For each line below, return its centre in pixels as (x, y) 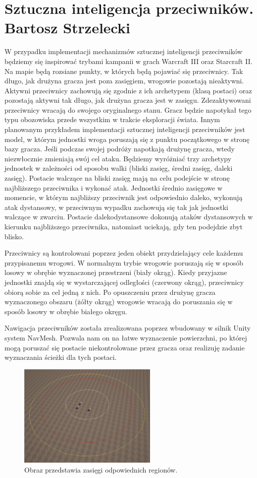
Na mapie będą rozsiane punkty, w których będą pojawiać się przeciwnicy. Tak (124, 71)
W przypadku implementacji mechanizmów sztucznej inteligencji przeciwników (124, 51)
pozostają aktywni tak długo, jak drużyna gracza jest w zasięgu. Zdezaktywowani (128, 100)
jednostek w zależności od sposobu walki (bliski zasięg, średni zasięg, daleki (119, 168)
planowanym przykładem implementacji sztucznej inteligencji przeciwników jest (125, 129)
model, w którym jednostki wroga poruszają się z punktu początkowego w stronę (127, 139)
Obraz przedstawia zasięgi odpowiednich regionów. (101, 469)
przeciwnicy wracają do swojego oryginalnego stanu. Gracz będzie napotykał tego (128, 109)
